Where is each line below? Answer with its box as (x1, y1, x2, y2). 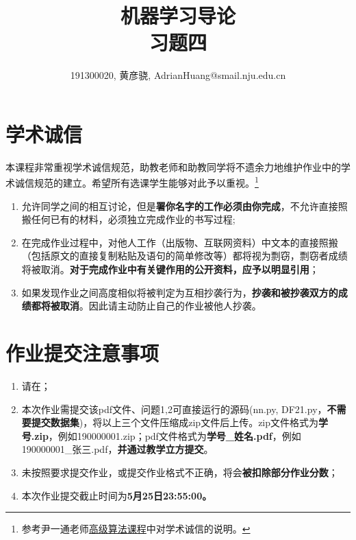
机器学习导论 (120, 1, 236, 30)
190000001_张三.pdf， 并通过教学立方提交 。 (21, 442, 214, 456)
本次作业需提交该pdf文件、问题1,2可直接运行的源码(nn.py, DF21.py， (21, 401, 327, 416)
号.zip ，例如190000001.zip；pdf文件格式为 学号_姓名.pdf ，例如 (21, 428, 301, 443)
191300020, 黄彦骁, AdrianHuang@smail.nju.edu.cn (70, 68, 286, 82)
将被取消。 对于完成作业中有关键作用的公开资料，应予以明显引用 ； (21, 262, 319, 277)
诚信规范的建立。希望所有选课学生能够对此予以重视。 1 (14, 174, 259, 190)
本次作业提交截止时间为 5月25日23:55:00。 (21, 488, 212, 502)
